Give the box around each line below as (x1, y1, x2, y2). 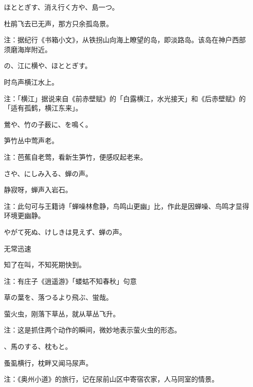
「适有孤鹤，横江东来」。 (4, 103, 82, 113)
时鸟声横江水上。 (4, 76, 58, 87)
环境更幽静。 (4, 210, 45, 221)
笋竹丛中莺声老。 (4, 135, 58, 146)
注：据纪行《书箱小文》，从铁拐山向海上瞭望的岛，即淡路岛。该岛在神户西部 (4, 35, 246, 45)
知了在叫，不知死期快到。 (4, 259, 86, 270)
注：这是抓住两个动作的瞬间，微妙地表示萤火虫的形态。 (4, 325, 181, 335)
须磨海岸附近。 (4, 44, 52, 54)
